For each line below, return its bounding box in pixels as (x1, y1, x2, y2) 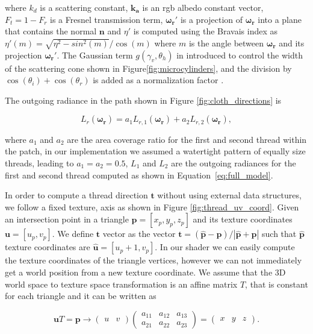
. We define (52, 227, 94, 240)
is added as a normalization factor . (93, 74, 224, 86)
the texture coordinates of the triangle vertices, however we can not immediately (5, 254, 302, 266)
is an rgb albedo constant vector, (142, 1, 264, 13)
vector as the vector (102, 227, 176, 240)
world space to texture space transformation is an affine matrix (5, 277, 238, 290)
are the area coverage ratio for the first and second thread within (67, 133, 307, 145)
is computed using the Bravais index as (133, 25, 278, 37)
